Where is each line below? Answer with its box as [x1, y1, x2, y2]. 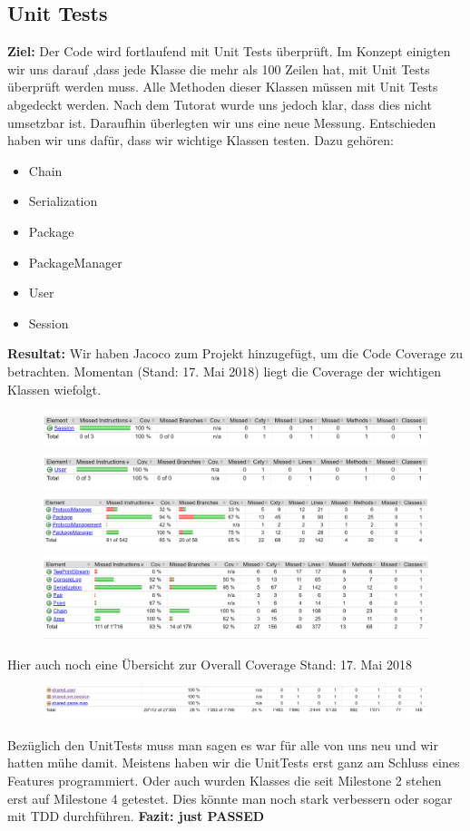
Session [28, 313, 69, 332]
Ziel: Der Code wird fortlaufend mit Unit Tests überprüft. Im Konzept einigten [7, 42, 451, 61]
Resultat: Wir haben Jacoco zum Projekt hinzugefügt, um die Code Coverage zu [7, 344, 464, 363]
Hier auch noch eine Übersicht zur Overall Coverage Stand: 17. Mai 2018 [7, 654, 412, 673]
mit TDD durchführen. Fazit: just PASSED [7, 807, 265, 826]
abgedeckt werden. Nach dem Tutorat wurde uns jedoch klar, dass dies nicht [7, 94, 432, 113]
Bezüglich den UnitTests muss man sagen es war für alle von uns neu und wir [7, 735, 438, 754]
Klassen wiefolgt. [7, 379, 102, 398]
